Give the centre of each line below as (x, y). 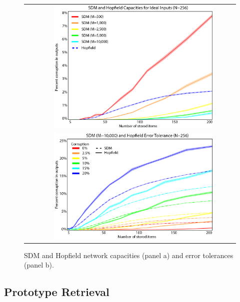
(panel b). (39, 265)
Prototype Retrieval (57, 292)
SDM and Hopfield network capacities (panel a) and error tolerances (129, 255)
